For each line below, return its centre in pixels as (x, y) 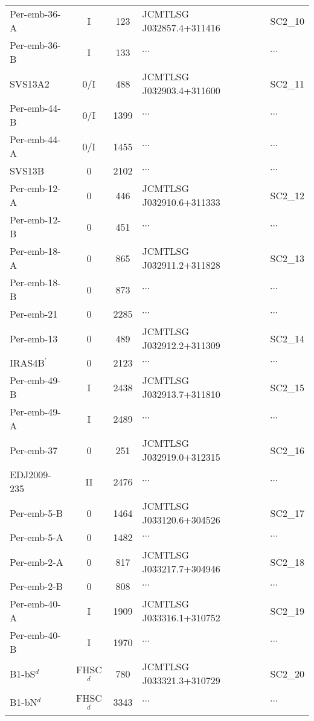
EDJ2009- (30, 474)
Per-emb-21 (34, 314)
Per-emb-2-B (37, 586)
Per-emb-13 (34, 338)
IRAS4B (27, 363)
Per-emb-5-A (37, 537)
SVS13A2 (30, 83)
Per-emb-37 (34, 450)
